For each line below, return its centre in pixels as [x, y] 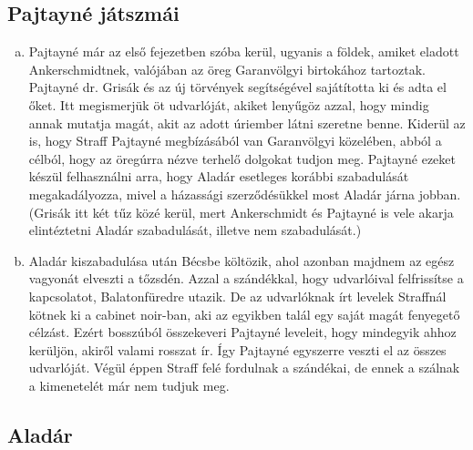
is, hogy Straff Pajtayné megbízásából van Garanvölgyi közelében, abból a [235, 141]
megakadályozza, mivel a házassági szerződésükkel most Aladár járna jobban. [245, 194]
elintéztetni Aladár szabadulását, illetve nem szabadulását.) [195, 230]
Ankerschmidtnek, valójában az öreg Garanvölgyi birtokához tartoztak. [227, 69]
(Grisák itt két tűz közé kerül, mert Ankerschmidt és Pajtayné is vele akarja [241, 212]
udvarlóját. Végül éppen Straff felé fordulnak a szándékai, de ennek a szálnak [244, 368]
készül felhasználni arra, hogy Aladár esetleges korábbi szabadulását [219, 176]
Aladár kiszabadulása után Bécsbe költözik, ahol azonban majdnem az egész [242, 260]
